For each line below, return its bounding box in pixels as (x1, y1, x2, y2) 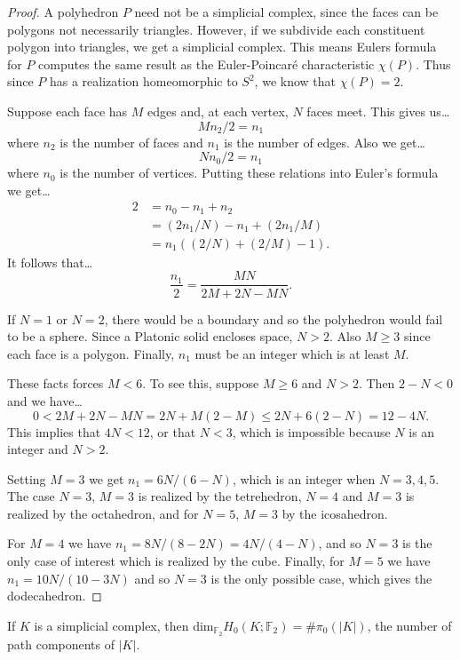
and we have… (7, 391, 83, 410)
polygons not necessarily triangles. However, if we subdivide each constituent (7, 20, 425, 38)
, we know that (254, 72, 336, 91)
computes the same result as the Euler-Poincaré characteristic (38, 54, 375, 73)
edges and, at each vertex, (147, 101, 289, 120)
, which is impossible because (232, 422, 391, 441)
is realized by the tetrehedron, (138, 487, 302, 505)
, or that (149, 422, 196, 441)
